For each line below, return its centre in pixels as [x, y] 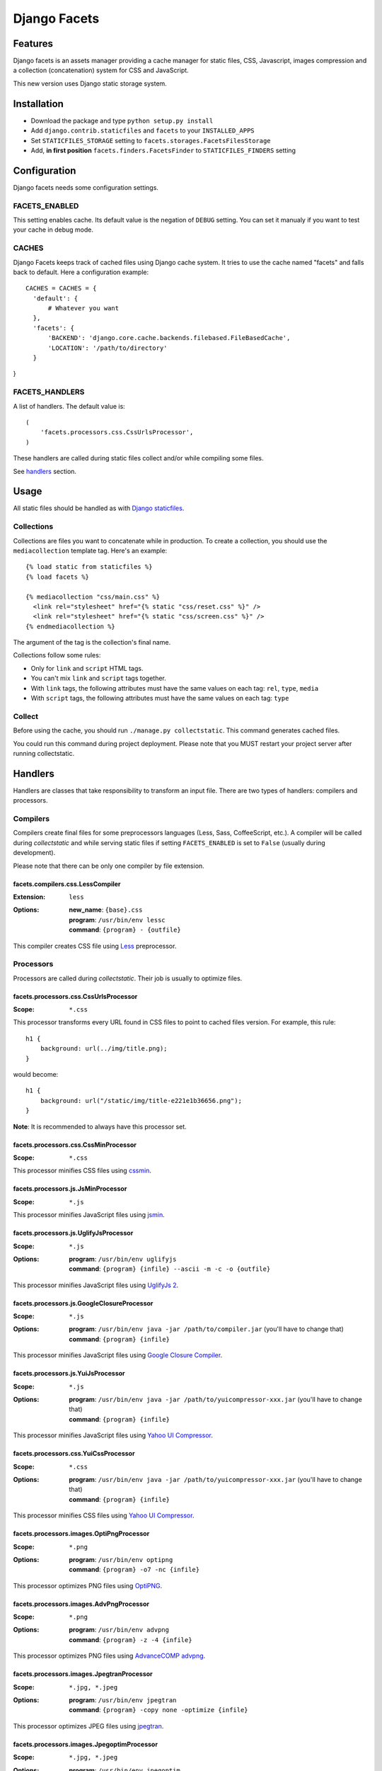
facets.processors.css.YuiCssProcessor [74, 1454]
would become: [36, 1074]
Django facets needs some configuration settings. [86, 187]
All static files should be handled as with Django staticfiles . [99, 508]
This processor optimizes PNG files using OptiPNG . [88, 1585]
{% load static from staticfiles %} [89, 567]
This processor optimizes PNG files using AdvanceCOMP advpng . [109, 1656]
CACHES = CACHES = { [61, 288]
